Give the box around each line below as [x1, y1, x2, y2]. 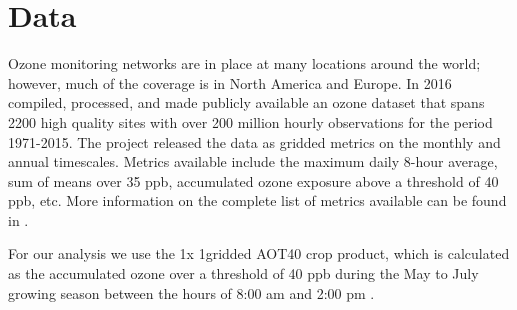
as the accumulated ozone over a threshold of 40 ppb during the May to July [8, 263, 479, 284]
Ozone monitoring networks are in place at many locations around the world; [8, 53, 481, 74]
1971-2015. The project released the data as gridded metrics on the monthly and [8, 131, 501, 152]
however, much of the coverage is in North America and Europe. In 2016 [8, 72, 452, 93]
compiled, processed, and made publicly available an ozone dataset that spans [8, 92, 485, 113]
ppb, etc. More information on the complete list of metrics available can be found [8, 190, 507, 211]
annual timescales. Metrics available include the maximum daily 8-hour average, [8, 151, 498, 172]
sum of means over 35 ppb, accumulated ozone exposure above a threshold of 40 [8, 170, 499, 191]
